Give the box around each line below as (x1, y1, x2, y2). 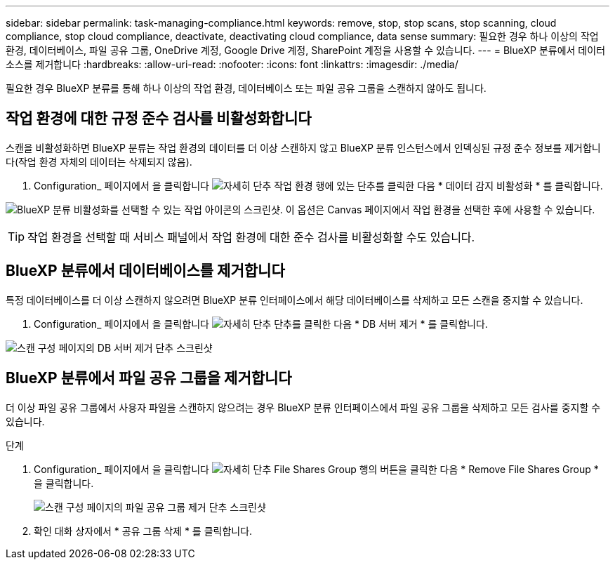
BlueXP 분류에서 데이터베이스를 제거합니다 (6, 262, 285, 280)
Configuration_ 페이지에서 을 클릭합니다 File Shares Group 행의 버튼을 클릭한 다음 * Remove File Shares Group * (34, 463, 599, 475)
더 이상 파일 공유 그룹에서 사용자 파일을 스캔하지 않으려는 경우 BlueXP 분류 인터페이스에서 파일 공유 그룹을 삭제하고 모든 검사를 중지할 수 (6, 401, 601, 413)
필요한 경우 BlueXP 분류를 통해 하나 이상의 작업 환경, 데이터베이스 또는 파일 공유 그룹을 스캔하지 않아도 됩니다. (6, 82, 487, 94)
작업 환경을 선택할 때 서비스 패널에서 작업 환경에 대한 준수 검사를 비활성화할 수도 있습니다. (27, 230, 475, 244)
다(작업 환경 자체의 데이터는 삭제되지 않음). (6, 155, 192, 168)
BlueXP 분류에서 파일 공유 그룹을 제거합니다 (6, 369, 292, 387)
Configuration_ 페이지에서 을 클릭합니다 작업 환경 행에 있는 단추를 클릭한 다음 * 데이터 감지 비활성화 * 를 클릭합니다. (34, 179, 603, 192)
